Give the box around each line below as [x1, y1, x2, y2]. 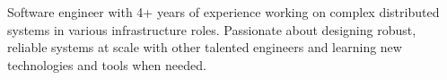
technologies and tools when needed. [7, 55, 206, 74]
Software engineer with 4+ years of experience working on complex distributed [7, 3, 440, 21]
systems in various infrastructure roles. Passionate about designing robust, [7, 20, 416, 39]
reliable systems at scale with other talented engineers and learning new [7, 38, 402, 57]
